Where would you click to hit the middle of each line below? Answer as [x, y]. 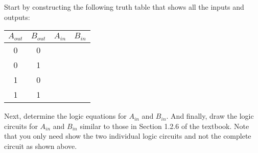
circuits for [21, 126]
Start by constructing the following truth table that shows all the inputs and [124, 7]
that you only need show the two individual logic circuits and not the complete [128, 136]
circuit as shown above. [41, 146]
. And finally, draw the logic [210, 116]
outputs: [17, 17]
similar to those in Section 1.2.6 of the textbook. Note [165, 126]
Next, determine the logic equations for [65, 116]
